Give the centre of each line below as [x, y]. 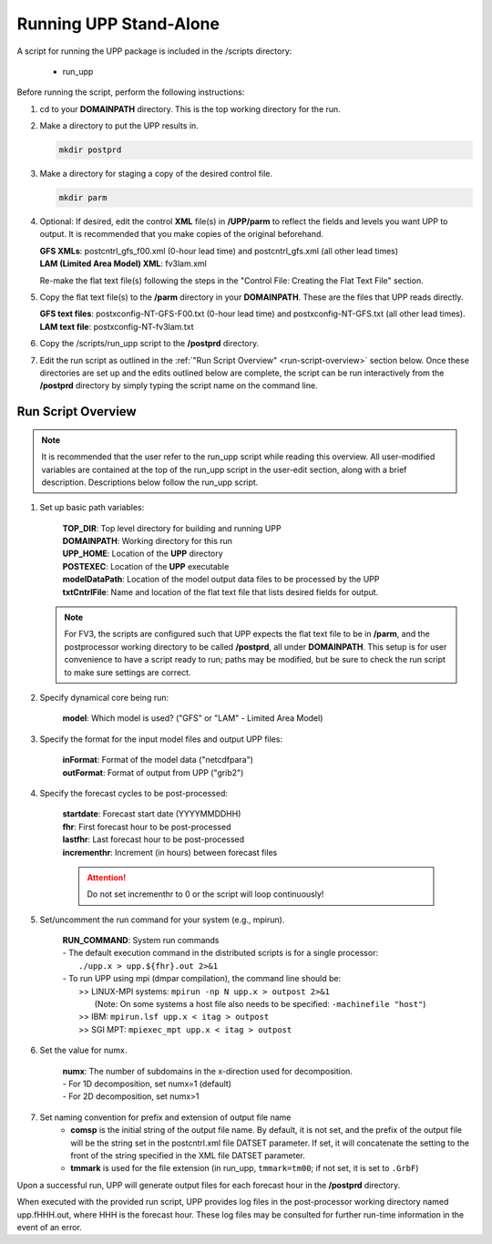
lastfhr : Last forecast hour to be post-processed [154, 839]
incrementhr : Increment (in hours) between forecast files [170, 852]
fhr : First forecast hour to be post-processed [147, 827]
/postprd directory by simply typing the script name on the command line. [179, 386]
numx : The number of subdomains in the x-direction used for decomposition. [207, 1071]
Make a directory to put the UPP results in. [119, 126]
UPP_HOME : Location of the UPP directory [143, 554]
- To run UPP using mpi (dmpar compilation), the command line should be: [202, 979]
